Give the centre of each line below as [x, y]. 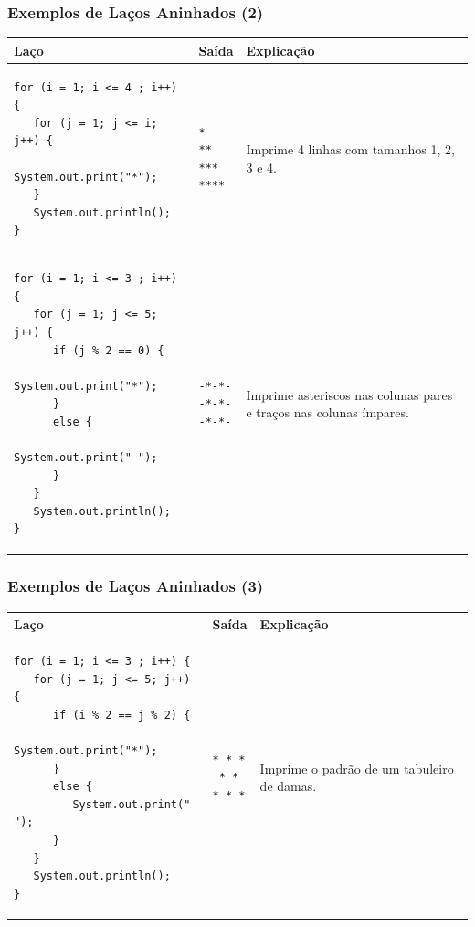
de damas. [288, 786]
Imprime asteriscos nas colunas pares [349, 394]
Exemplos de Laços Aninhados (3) [136, 586]
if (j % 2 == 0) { [108, 350]
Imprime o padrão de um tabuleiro [357, 768]
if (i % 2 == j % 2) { [121, 715]
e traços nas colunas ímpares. [327, 412]
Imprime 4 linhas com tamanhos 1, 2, [350, 149]
